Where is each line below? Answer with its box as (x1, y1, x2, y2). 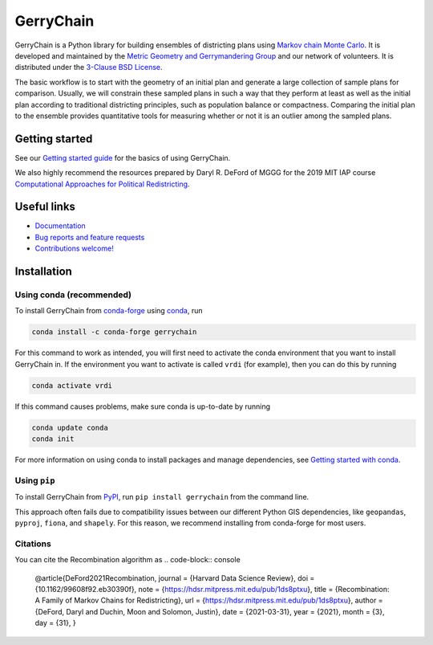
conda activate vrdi (31, 381, 112, 390)
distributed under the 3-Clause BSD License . (14, 63, 164, 72)
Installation (14, 265, 72, 279)
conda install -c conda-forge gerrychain (31, 328, 197, 337)
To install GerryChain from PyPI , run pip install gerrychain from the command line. (14, 492, 310, 502)
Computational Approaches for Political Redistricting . (14, 179, 190, 189)
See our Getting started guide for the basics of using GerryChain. (14, 153, 231, 162)
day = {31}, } (34, 618, 76, 628)
